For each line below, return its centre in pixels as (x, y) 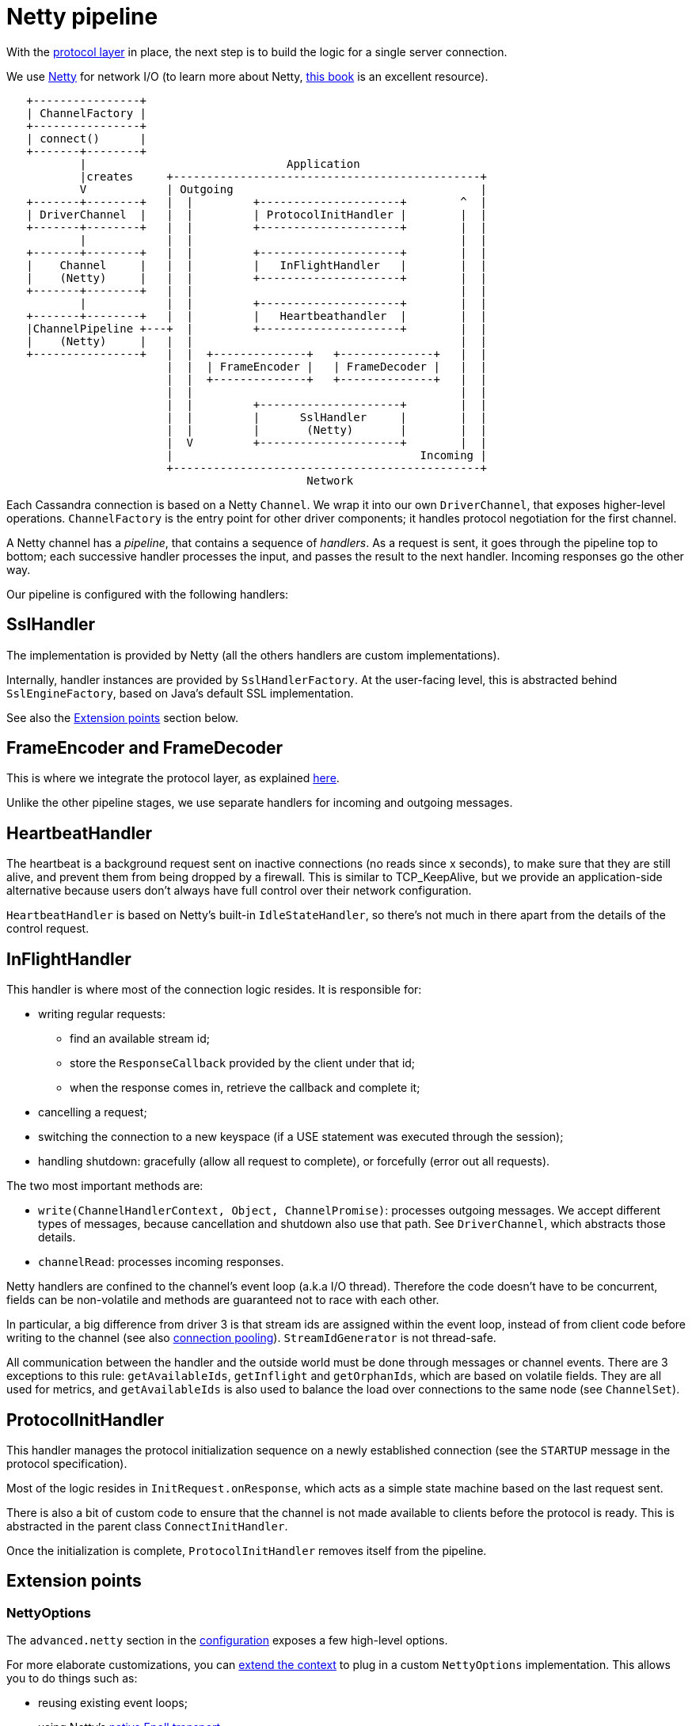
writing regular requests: (102, 1014)
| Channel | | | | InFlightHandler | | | (257, 265)
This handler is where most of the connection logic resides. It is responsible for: (214, 990)
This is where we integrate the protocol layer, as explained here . (173, 778)
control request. (48, 929)
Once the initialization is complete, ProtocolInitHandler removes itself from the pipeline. (247, 1550)
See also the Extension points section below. (123, 717)
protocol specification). (67, 1463)
